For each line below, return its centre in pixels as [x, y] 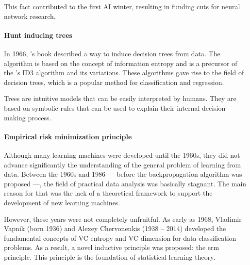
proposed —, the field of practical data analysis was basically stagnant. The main [125, 183]
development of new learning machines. [62, 202]
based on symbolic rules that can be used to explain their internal [102, 108]
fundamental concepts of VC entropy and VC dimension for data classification [120, 238]
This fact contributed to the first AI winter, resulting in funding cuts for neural [122, 6]
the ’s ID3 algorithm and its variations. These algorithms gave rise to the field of [124, 73]
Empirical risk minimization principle [68, 136]
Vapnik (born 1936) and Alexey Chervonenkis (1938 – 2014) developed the [115, 228]
